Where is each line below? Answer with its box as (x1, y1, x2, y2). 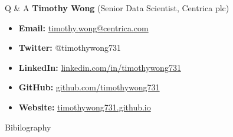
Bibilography (5, 120, 51, 133)
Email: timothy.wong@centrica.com (18, 21, 149, 34)
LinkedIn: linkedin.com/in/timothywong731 (18, 61, 181, 73)
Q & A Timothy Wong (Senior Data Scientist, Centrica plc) (5, 2, 229, 14)
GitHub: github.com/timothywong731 (18, 81, 160, 93)
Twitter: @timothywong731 (18, 41, 122, 54)
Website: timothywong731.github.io (18, 100, 151, 113)
